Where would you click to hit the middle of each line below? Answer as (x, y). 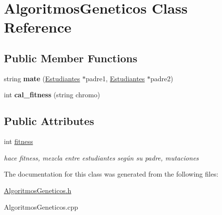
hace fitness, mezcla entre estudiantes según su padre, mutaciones (102, 157)
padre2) (162, 78)
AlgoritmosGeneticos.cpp (41, 206)
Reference (38, 27)
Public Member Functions (71, 58)
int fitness (18, 141)
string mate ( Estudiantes (42, 78)
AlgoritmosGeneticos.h (38, 190)
